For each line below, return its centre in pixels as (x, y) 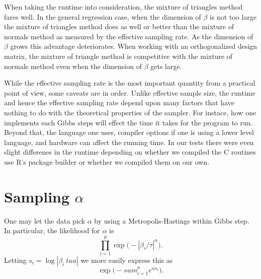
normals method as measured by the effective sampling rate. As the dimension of (129, 36)
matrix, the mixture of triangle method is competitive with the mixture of (118, 56)
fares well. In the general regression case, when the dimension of (103, 16)
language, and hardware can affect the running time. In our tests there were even (129, 142)
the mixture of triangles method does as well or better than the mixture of (119, 26)
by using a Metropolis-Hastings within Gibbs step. (172, 220)
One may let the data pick (45, 220)
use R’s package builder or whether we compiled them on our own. (107, 161)
